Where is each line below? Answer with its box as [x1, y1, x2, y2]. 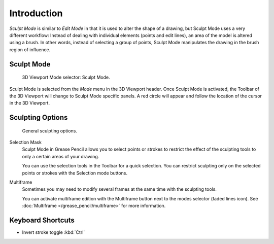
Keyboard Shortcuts [9, 216, 75, 225]
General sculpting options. [22, 127, 77, 134]
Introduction [9, 8, 63, 19]
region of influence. [9, 46, 51, 53]
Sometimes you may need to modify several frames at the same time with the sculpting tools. [22, 186, 217, 192]
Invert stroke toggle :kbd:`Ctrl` [22, 229, 85, 235]
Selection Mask [9, 140, 42, 146]
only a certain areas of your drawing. [22, 153, 99, 159]
